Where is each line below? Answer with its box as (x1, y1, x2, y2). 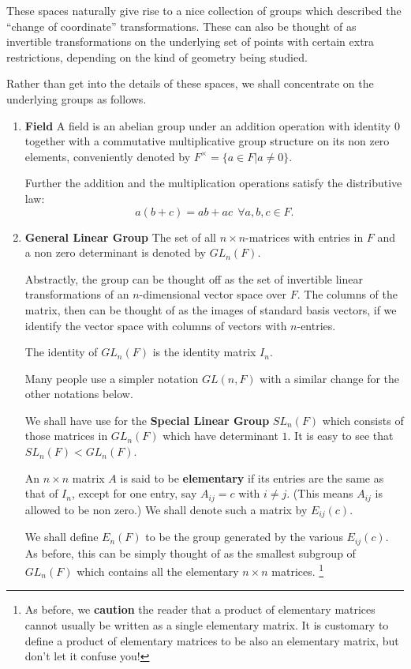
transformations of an (24, 286, 129, 303)
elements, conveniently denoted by (24, 148, 191, 164)
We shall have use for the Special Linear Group (24, 412, 270, 428)
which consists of (322, 412, 404, 428)
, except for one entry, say (71, 485, 197, 502)
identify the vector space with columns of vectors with (24, 317, 287, 333)
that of (24, 485, 58, 502)
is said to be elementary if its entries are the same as (120, 469, 384, 486)
